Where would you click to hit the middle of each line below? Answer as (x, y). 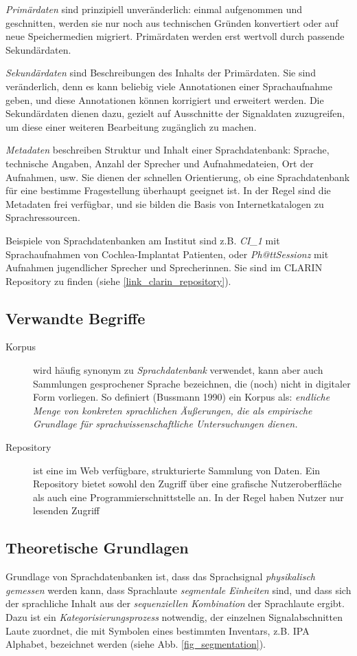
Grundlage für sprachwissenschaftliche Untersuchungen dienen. (165, 424)
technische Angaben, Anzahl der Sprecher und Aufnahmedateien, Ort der (160, 163)
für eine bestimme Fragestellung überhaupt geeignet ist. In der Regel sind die (168, 190)
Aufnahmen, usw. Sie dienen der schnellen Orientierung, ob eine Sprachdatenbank (178, 177)
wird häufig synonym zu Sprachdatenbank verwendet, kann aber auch (178, 370)
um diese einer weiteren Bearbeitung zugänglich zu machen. (131, 126)
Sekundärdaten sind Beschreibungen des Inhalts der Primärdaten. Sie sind (161, 73)
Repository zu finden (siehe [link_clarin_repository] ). (118, 281)
